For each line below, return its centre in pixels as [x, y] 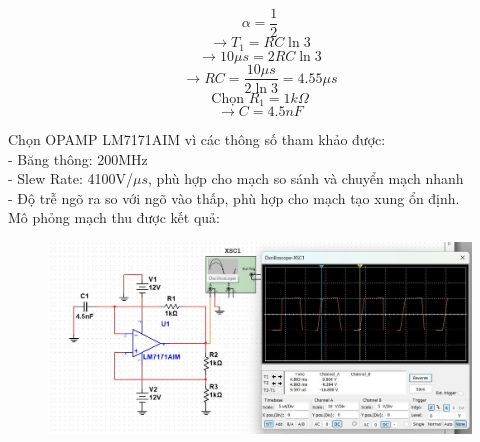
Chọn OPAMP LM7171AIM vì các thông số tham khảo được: [197, 139]
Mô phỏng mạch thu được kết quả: [114, 217]
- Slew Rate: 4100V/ [71, 178]
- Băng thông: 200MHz [78, 158]
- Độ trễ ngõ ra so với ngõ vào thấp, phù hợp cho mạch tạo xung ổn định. [234, 197]
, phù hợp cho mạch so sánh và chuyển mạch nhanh [306, 178]
